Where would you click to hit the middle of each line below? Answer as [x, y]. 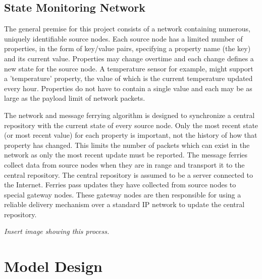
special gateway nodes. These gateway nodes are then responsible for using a [123, 194]
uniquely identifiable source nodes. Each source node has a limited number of [123, 38]
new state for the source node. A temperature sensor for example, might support [129, 68]
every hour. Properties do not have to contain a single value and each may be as [128, 88]
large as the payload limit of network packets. [75, 98]
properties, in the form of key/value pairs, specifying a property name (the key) [127, 48]
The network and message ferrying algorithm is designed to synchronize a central [129, 115]
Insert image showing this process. [57, 231]
